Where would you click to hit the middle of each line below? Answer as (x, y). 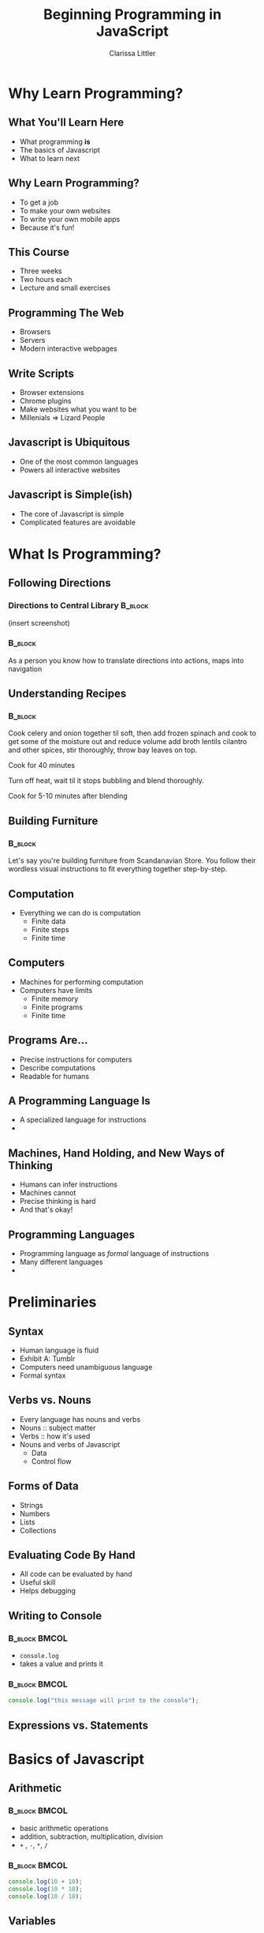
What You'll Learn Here (66, 123)
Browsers (35, 332)
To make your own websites (65, 210)
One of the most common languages (79, 461)
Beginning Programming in (132, 15)
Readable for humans (54, 1076)
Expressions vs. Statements (78, 1725)
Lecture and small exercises (65, 288)
